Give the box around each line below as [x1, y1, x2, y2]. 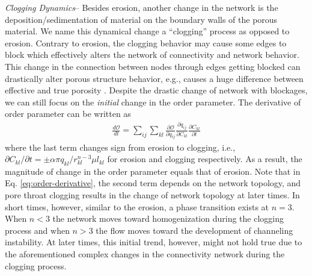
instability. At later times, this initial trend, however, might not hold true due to [5, 236, 302, 248]
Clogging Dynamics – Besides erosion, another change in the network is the [5, 1, 278, 13]
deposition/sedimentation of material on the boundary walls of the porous [5, 13, 278, 25]
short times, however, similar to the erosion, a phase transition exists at [5, 200, 269, 213]
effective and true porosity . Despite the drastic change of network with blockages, [5, 84, 308, 96]
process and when [5, 224, 70, 236]
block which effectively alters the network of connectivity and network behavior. [5, 48, 299, 61]
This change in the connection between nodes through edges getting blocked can [5, 60, 301, 72]
